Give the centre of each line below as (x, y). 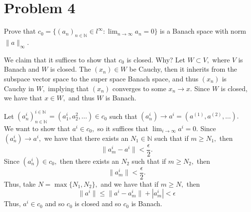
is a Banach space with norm (203, 31)
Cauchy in (19, 88)
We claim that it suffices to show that (60, 59)
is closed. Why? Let (156, 59)
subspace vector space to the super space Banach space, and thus (101, 78)
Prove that (20, 31)
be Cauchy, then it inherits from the (183, 69)
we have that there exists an (86, 138)
